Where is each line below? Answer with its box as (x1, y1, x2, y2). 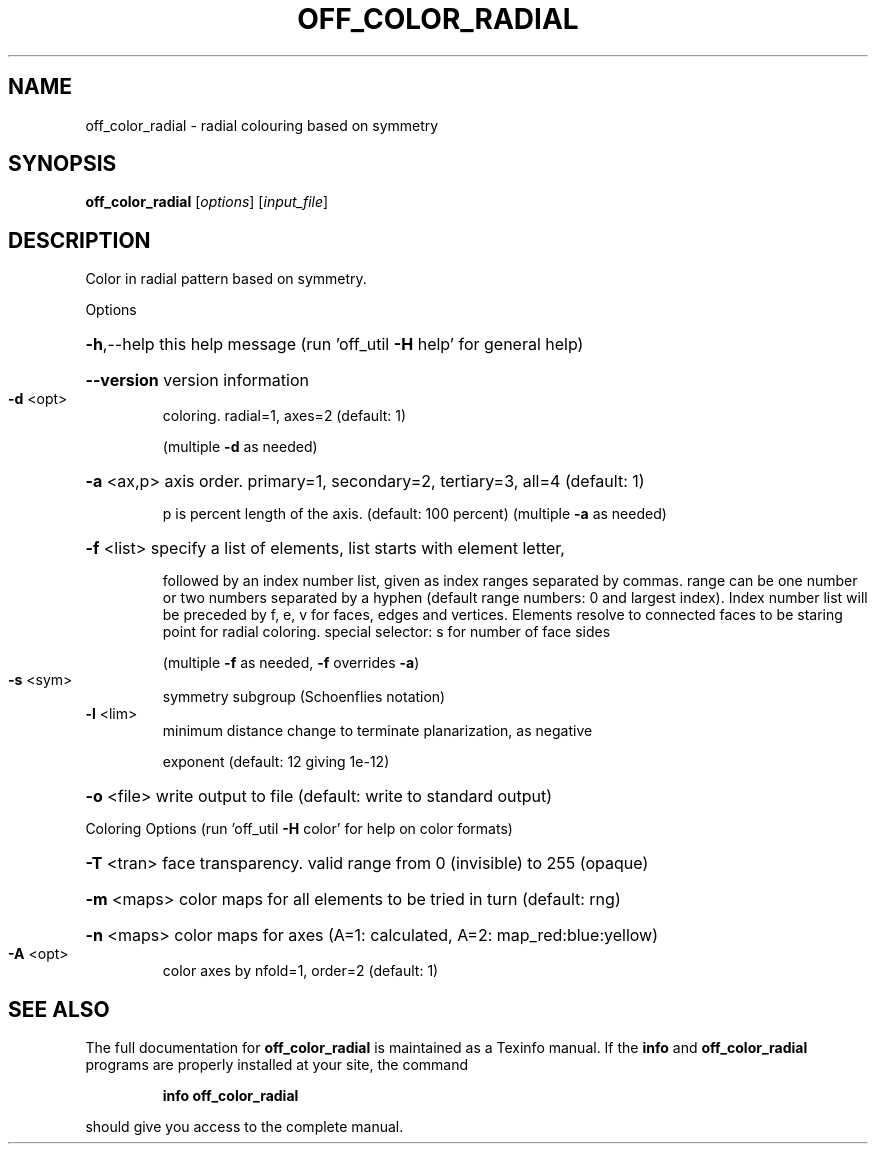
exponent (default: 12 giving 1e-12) (162, 753, 390, 771)
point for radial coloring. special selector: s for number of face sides (162, 623, 611, 641)
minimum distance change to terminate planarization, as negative (162, 722, 593, 740)
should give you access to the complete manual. (85, 1118, 404, 1136)
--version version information (85, 370, 309, 391)
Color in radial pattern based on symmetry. (85, 270, 367, 288)
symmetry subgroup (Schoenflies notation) (162, 688, 446, 706)
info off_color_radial (162, 1087, 299, 1105)
